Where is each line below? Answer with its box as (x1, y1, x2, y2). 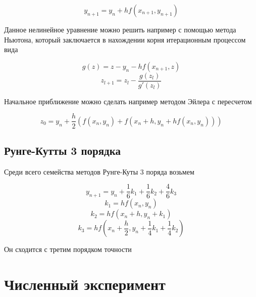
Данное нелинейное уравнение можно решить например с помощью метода (4, 24, 236, 34)
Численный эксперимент (4, 274, 166, 294)
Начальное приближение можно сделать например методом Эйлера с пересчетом (4, 96, 252, 106)
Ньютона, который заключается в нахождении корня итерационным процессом (4, 34, 246, 45)
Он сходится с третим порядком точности (4, 244, 132, 254)
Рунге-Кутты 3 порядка (4, 142, 121, 158)
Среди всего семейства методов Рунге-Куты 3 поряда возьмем (4, 166, 194, 177)
